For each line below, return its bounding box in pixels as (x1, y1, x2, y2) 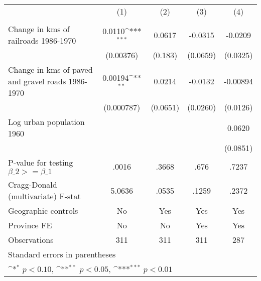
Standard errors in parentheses (8, 248, 116, 260)
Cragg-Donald (8, 179, 57, 190)
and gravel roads (8, 75, 66, 87)
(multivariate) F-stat (8, 190, 81, 202)
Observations (8, 234, 54, 245)
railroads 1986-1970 (8, 35, 76, 46)
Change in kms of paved (8, 64, 93, 75)
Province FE (8, 219, 52, 231)
